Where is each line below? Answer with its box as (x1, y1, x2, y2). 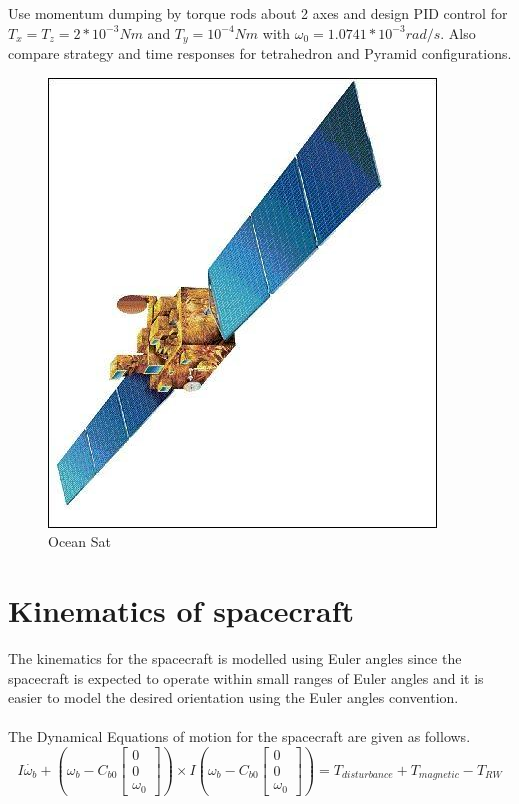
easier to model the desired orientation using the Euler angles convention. (8, 687, 459, 708)
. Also (440, 22, 476, 43)
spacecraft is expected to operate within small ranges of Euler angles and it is (8, 667, 484, 688)
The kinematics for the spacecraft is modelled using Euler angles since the (8, 647, 462, 668)
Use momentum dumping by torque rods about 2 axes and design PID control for (8, 3, 508, 23)
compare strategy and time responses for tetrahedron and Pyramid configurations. (8, 43, 512, 64)
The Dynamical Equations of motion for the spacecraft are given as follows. (8, 726, 471, 747)
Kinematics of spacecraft (8, 590, 355, 631)
